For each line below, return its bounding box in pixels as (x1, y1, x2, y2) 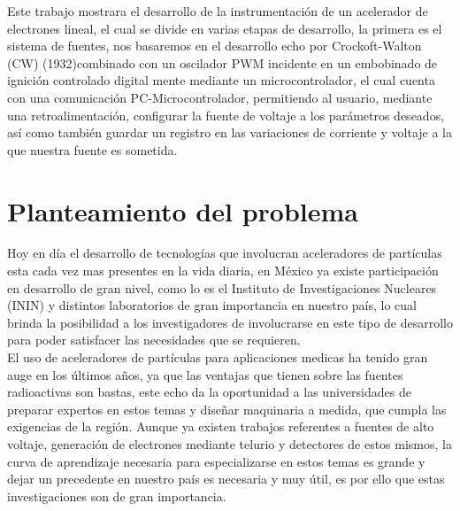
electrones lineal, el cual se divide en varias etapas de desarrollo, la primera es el (7, 19, 442, 37)
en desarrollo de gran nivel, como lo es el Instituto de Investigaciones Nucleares (7, 278, 437, 297)
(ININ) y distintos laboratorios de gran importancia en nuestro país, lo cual (7, 296, 417, 314)
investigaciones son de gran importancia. (7, 486, 226, 505)
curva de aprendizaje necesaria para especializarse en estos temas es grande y (7, 452, 425, 470)
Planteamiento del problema (7, 192, 358, 228)
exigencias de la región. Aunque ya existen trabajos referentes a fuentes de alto (7, 417, 434, 436)
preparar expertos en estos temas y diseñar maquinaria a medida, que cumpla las (7, 399, 447, 418)
